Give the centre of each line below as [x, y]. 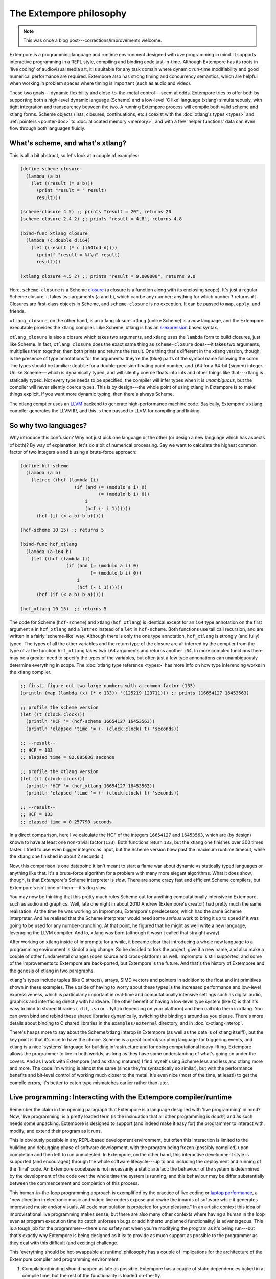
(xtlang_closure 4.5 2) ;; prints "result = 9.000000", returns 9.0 [108, 276]
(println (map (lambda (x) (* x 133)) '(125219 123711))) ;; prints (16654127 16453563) [135, 693]
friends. [18, 311]
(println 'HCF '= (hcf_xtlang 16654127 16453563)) [90, 786]
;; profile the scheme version [60, 707]
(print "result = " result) [72, 190]
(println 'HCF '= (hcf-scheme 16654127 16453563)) [90, 722]
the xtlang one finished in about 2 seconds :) [56, 856]
